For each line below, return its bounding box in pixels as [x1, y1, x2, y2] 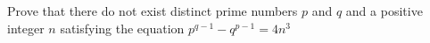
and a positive [345, 2, 423, 19]
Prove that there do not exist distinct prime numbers [7, 2, 298, 19]
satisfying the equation [60, 18, 185, 37]
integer [7, 18, 45, 37]
